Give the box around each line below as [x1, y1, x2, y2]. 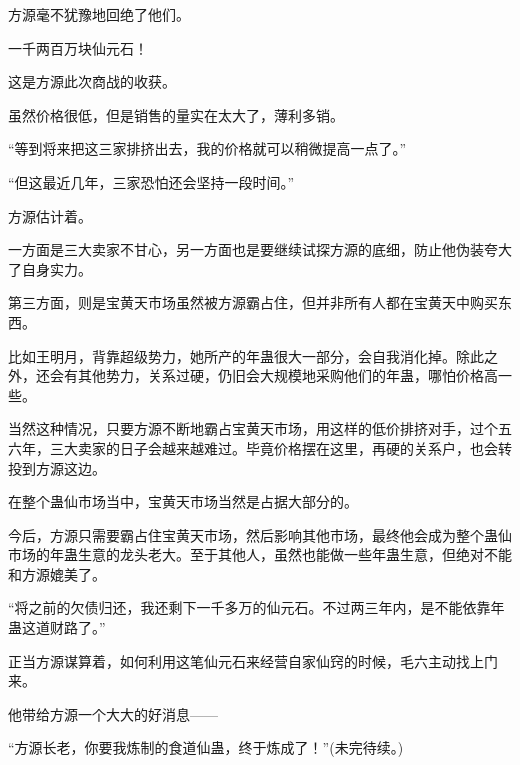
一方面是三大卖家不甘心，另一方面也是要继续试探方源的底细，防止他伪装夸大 [8, 239, 512, 260]
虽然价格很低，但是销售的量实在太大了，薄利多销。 [8, 104, 344, 125]
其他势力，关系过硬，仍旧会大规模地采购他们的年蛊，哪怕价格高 [77, 365, 498, 386]
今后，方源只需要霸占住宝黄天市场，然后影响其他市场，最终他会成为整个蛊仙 [8, 524, 512, 545]
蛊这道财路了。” [8, 617, 106, 638]
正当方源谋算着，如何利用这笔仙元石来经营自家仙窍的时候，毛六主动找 [8, 650, 470, 671]
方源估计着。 [8, 205, 92, 226]
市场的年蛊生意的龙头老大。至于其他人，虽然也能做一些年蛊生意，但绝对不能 [8, 544, 512, 565]
